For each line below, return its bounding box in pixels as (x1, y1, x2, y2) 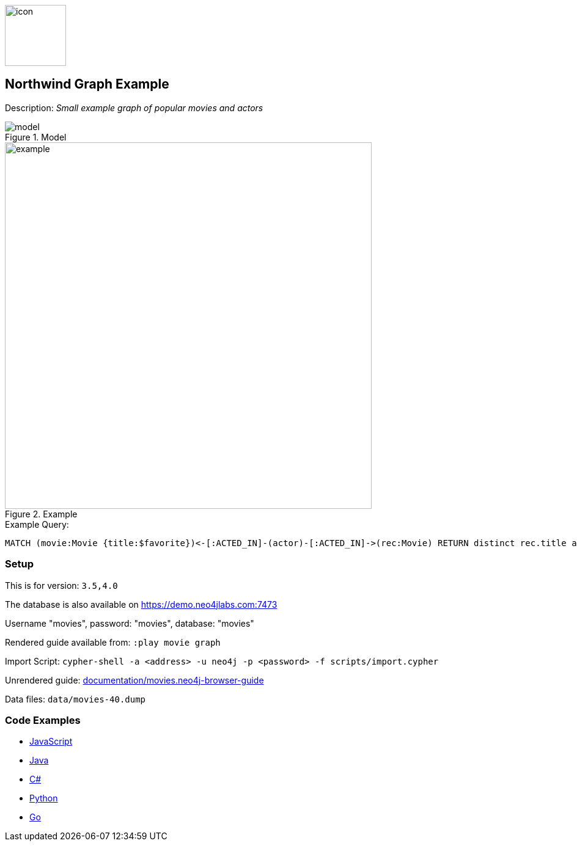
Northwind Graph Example (5, 76, 169, 92)
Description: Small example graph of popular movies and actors (5, 102, 263, 113)
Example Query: (5, 519, 69, 530)
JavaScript (29, 736, 73, 747)
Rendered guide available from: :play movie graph (5, 636, 221, 647)
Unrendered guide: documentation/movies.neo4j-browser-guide (5, 674, 264, 685)
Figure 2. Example (5, 508, 78, 519)
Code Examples (5, 713, 81, 726)
